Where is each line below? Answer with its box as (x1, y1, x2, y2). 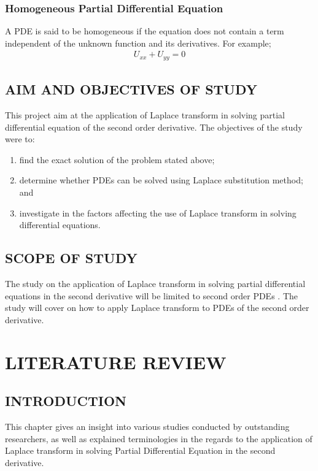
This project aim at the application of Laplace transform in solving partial (5, 109, 285, 121)
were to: (5, 132, 35, 145)
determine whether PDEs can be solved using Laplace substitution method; (19, 174, 303, 186)
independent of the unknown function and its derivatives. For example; (5, 36, 271, 49)
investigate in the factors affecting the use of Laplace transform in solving (19, 206, 297, 219)
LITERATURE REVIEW (5, 349, 227, 374)
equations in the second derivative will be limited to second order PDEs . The (5, 289, 298, 302)
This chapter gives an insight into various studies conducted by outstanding (5, 420, 290, 432)
